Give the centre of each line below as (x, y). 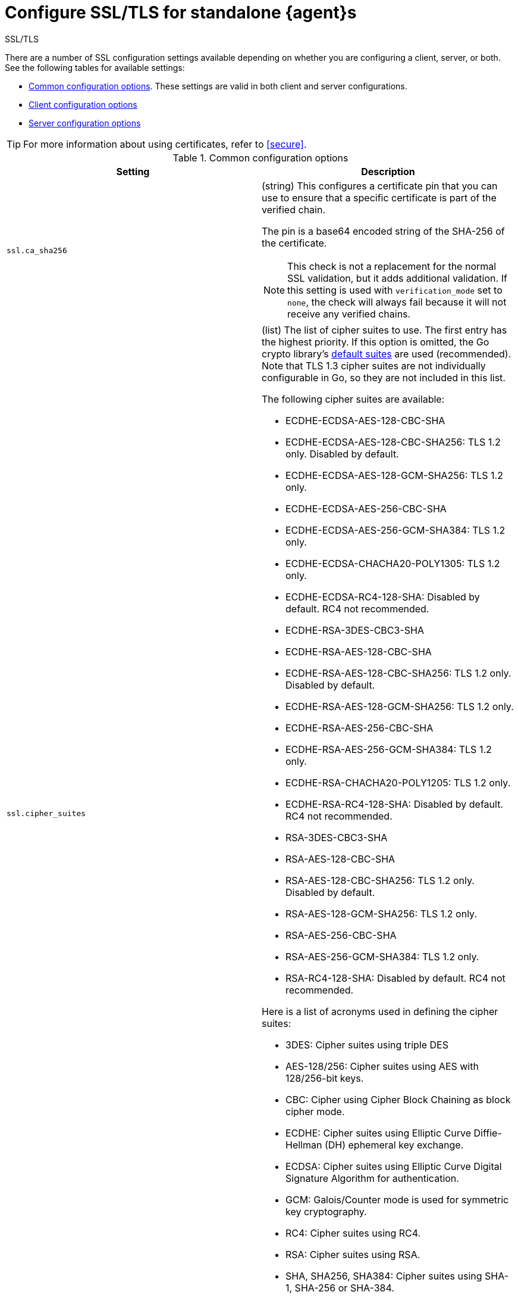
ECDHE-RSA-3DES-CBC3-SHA (355, 630)
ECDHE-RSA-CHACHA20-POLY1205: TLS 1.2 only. (398, 782)
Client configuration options (83, 104)
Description (388, 171)
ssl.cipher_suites (46, 814)
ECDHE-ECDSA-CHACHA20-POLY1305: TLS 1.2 (393, 563)
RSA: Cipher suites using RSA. (353, 1254)
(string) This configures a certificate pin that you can (380, 186)
